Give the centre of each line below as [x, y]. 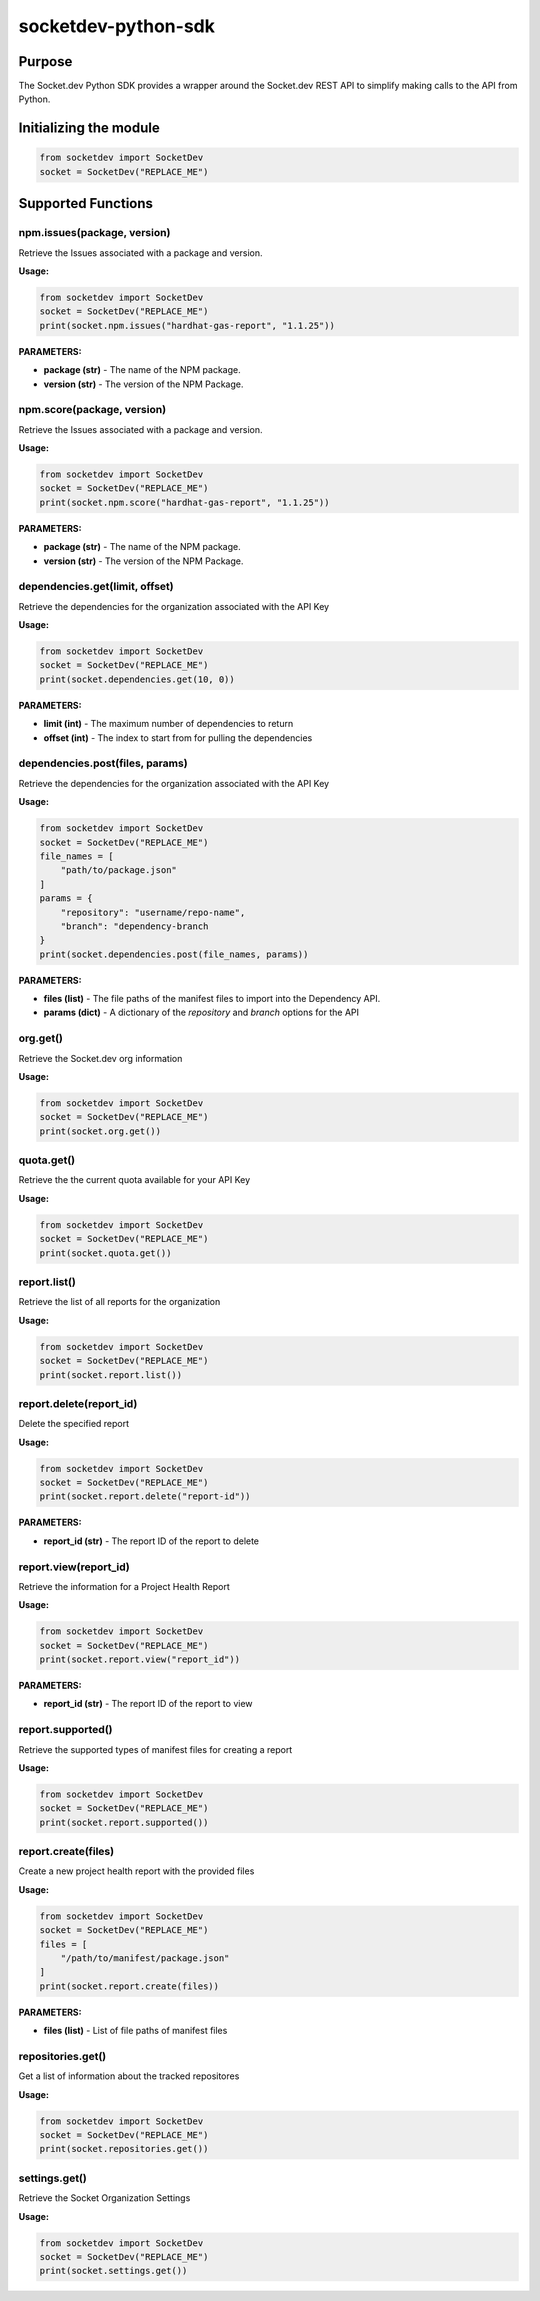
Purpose [45, 61]
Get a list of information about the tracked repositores [129, 2076]
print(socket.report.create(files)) [129, 1986]
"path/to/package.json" [118, 870]
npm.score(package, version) [92, 410]
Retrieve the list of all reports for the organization [119, 1302]
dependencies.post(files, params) [103, 763]
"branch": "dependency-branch [134, 926]
